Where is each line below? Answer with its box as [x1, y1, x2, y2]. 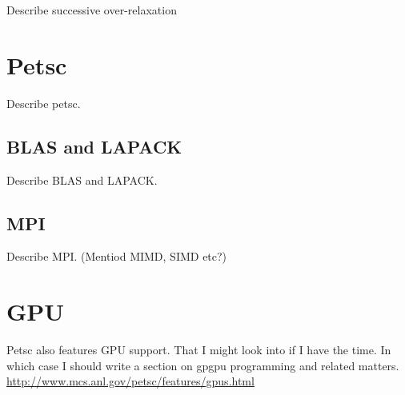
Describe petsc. [6, 94, 81, 111]
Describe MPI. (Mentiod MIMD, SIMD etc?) [6, 248, 227, 265]
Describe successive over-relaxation [6, 2, 177, 18]
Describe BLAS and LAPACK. [6, 171, 158, 188]
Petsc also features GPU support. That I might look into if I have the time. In [6, 341, 391, 358]
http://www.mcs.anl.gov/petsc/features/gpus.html [6, 373, 255, 389]
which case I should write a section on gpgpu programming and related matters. [6, 357, 399, 373]
